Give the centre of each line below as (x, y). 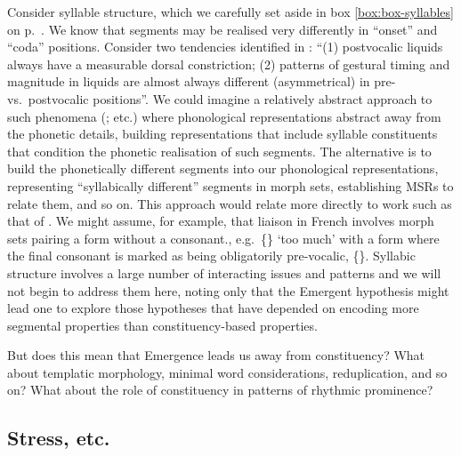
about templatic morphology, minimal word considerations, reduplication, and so (227, 372)
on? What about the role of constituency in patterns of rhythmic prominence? (220, 390)
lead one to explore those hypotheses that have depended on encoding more (213, 308)
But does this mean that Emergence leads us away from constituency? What (216, 355)
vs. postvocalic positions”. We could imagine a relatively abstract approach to (220, 98)
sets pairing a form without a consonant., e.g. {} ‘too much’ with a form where (223, 238)
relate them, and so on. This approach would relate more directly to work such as (230, 203)
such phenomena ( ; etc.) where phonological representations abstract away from (224, 116)
